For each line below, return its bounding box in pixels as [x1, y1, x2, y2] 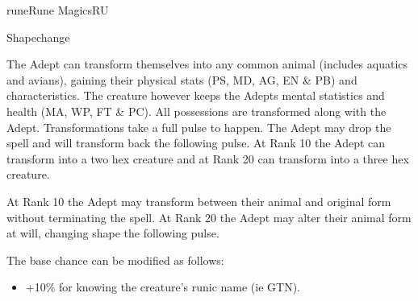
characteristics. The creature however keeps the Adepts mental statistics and [6, 87, 385, 104]
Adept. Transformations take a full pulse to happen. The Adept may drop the [6, 118, 391, 135]
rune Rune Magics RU [6, 2, 109, 18]
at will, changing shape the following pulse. [6, 225, 219, 241]
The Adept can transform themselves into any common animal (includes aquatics [6, 56, 408, 72]
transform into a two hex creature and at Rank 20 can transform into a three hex [6, 150, 409, 167]
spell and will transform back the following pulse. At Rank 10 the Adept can [6, 134, 386, 151]
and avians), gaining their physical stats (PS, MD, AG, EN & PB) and [6, 71, 357, 88]
